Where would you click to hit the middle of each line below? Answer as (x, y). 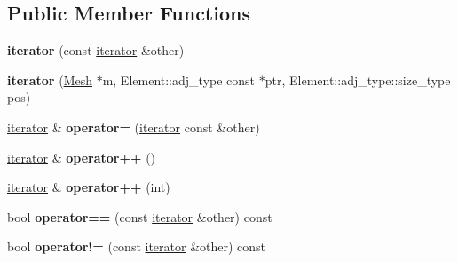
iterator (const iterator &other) (96, 50)
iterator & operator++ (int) (89, 187)
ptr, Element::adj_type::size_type (358, 79)
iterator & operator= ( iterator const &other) (134, 127)
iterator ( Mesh (50, 79)
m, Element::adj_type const (179, 79)
